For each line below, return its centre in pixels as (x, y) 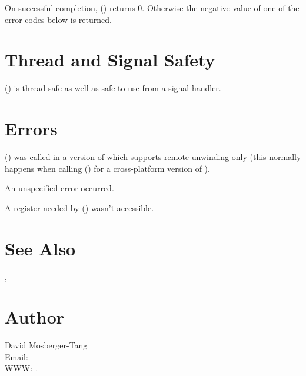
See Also (40, 248)
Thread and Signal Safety (110, 60)
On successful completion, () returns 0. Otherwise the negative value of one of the (152, 8)
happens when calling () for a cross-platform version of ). (107, 168)
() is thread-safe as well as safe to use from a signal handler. (113, 88)
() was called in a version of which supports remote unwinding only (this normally (153, 157)
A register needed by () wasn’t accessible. (79, 207)
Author (35, 317)
